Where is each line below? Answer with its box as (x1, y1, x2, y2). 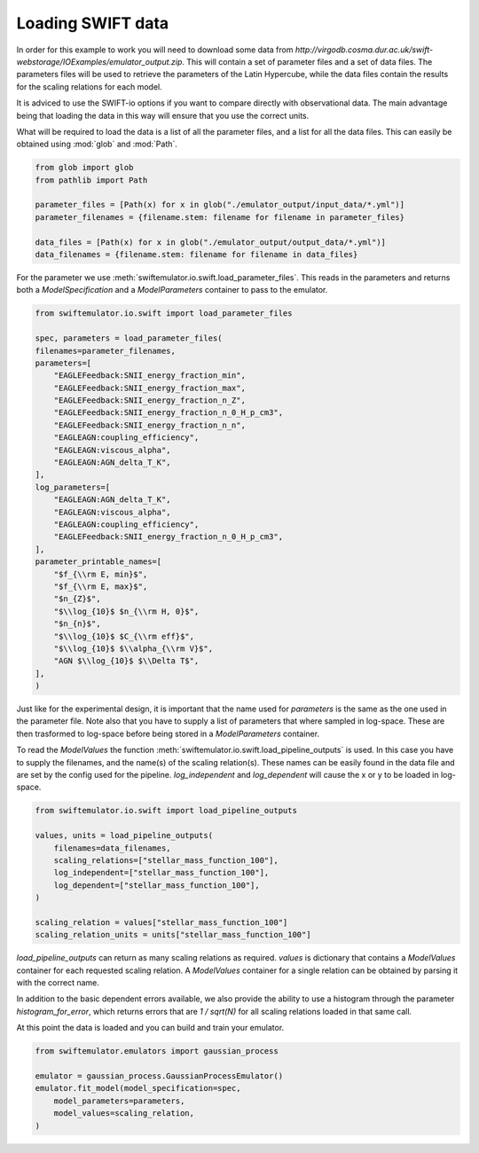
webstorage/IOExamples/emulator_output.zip (16, 56, 183, 67)
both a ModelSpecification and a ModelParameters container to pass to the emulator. (16, 285, 328, 295)
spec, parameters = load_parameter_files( (35, 333, 223, 343)
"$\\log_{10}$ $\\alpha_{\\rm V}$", (53, 643, 213, 654)
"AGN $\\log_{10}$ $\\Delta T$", (53, 656, 200, 666)
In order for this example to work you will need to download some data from (16, 44, 294, 55)
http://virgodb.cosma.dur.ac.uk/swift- (294, 44, 434, 55)
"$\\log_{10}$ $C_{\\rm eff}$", (53, 631, 195, 641)
